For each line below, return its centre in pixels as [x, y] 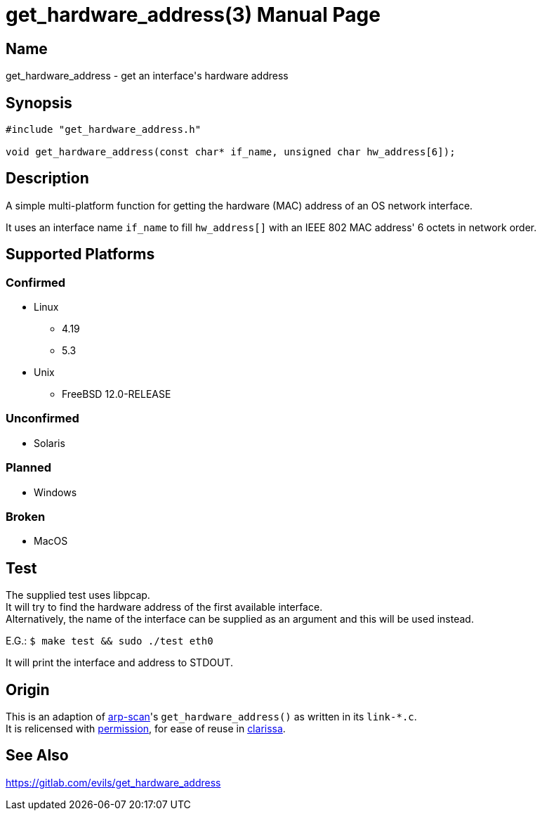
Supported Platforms [80, 254]
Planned [28, 468]
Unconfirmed [42, 419]
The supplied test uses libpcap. [78, 595]
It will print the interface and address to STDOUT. [119, 663]
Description [47, 179]
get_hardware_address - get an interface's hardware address [147, 76]
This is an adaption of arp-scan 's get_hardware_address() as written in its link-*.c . [211, 717]
